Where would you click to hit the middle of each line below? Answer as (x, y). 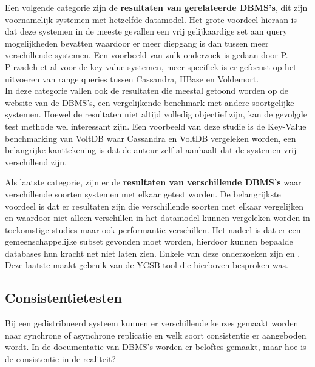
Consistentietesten (63, 298)
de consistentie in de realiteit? (60, 359)
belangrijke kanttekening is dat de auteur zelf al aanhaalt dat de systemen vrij (151, 150)
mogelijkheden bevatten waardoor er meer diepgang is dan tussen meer (137, 43)
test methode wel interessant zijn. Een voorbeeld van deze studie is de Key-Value (156, 126)
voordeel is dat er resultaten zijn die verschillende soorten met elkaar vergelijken (154, 206)
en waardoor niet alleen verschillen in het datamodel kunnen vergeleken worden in (157, 218)
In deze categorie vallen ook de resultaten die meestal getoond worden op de (147, 91)
